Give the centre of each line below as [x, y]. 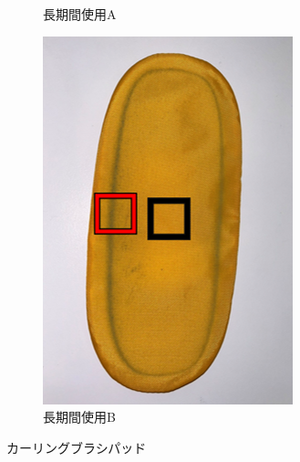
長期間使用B [79, 417]
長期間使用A [80, 14]
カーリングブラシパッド [77, 447]
